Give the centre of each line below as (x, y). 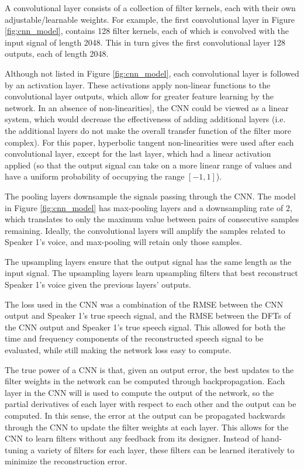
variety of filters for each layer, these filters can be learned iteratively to (166, 449)
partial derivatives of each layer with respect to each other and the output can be (151, 404)
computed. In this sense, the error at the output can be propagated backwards (145, 415)
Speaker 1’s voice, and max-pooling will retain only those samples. (123, 242)
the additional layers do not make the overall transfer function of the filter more (148, 130)
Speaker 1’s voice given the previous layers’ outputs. (98, 284)
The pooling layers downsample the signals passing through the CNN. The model (150, 196)
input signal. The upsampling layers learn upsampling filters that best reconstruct (151, 273)
